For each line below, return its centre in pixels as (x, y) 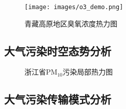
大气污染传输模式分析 (58, 99)
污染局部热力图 (87, 72)
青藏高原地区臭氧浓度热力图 (71, 23)
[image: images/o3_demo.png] (74, 7)
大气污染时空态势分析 (58, 50)
